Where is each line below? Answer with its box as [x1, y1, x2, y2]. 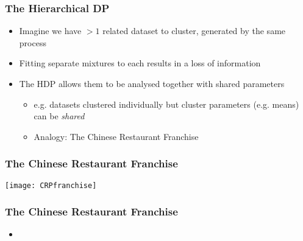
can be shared [34, 110, 85, 122]
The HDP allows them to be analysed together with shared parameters [19, 77, 285, 89]
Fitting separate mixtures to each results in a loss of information [19, 57, 261, 69]
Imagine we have [19, 24, 82, 37]
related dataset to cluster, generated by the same [102, 24, 286, 37]
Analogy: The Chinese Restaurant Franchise [34, 130, 199, 142]
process [19, 36, 46, 49]
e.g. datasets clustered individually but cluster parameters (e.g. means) [34, 97, 299, 110]
